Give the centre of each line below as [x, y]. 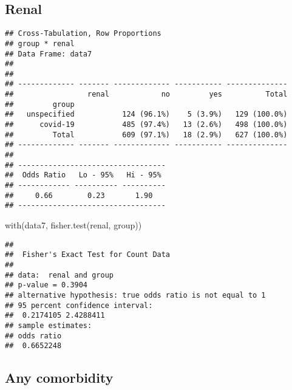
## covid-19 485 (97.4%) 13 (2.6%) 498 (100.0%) [146, 125]
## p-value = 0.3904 [46, 285]
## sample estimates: [49, 325]
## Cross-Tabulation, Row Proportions [83, 34]
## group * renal [40, 43]
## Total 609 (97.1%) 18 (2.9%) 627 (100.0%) [146, 135]
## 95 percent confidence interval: [79, 305]
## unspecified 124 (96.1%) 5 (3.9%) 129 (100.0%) [146, 115]
